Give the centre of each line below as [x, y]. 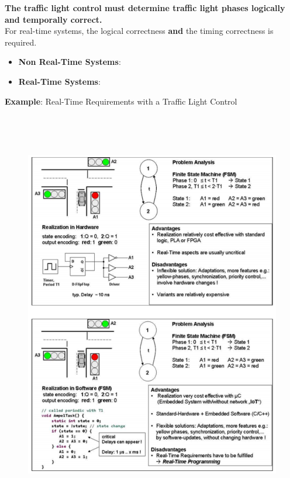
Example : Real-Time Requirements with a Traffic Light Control [121, 101]
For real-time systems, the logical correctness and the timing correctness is [139, 31]
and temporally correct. [53, 19]
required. [21, 42]
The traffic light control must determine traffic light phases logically [145, 8]
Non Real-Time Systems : [70, 62]
